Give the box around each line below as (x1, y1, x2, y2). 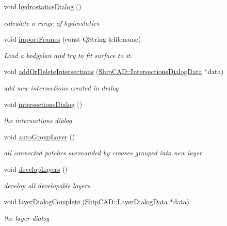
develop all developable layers (4, 180, 90, 190)
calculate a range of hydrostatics (4, 17, 99, 28)
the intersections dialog (4, 115, 72, 125)
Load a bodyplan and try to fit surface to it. (4, 50, 132, 60)
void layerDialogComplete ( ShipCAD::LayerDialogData (4, 196, 168, 207)
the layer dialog (4, 212, 49, 223)
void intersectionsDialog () (4, 99, 82, 109)
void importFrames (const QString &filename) (4, 34, 141, 44)
